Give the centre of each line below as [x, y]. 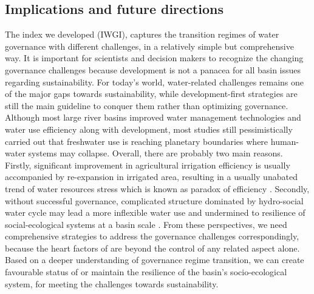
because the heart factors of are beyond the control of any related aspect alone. [152, 248]
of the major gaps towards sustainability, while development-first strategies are [151, 94]
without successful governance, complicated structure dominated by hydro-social [154, 200]
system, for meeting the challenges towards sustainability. [112, 283]
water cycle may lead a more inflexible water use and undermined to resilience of [155, 212]
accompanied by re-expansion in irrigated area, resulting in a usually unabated [151, 177]
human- [285, 141]
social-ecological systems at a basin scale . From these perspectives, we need [146, 224]
